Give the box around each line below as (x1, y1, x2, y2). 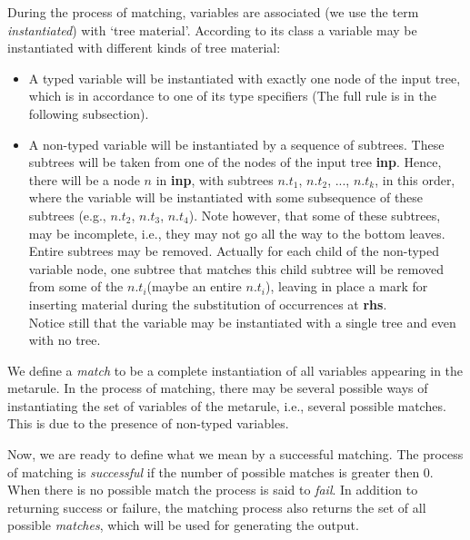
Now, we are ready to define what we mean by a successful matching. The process (7, 445, 464, 464)
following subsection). (28, 103, 149, 123)
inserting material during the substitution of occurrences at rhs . (28, 294, 387, 313)
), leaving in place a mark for (265, 277, 428, 296)
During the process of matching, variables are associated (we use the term (7, 3, 419, 21)
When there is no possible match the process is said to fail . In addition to (7, 480, 418, 499)
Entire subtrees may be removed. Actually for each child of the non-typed (28, 241, 440, 260)
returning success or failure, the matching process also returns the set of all (7, 497, 426, 516)
